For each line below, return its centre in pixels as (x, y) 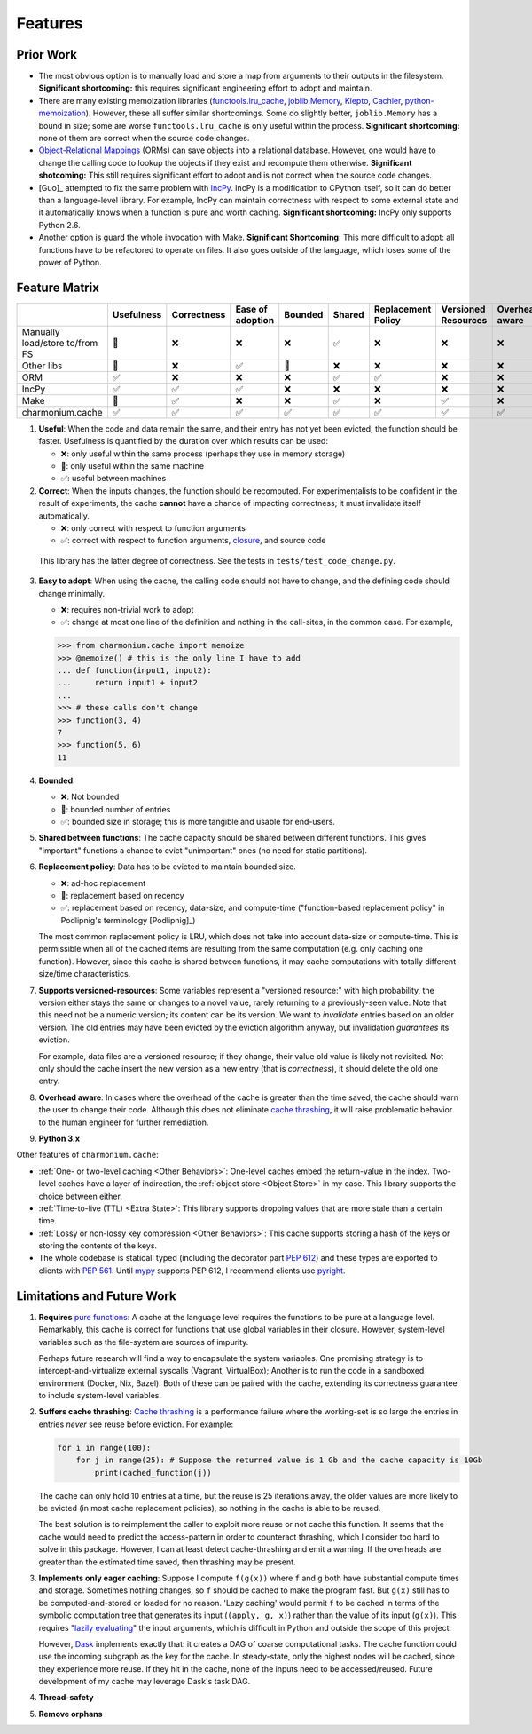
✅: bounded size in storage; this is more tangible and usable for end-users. (198, 821)
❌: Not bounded (90, 797)
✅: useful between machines (113, 479)
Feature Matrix (58, 287)
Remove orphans (70, 1714)
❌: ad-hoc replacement (103, 883)
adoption (255, 320)
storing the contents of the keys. (98, 1246)
